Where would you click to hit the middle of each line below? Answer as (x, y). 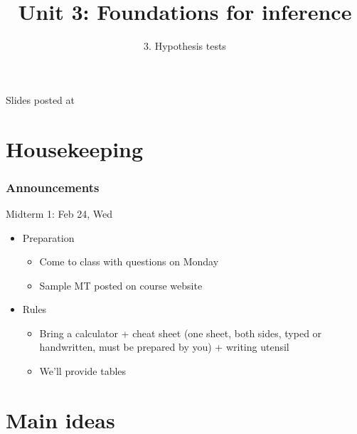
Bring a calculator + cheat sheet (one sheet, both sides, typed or (181, 333)
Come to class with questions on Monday (129, 261)
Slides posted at (40, 99)
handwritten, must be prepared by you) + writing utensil (164, 347)
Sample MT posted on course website (121, 285)
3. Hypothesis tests (185, 46)
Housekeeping (75, 148)
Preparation (48, 237)
